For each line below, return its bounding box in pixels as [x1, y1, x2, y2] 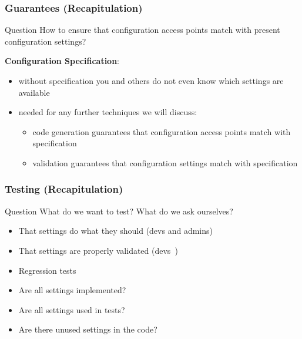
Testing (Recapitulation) [5, 182, 123, 196]
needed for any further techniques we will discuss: [18, 106, 197, 118]
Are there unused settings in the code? [18, 323, 157, 335]
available [18, 86, 50, 98]
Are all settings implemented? [18, 284, 126, 296]
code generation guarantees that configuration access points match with [32, 125, 291, 137]
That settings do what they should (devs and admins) [18, 224, 213, 237]
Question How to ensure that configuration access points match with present [5, 24, 280, 36]
